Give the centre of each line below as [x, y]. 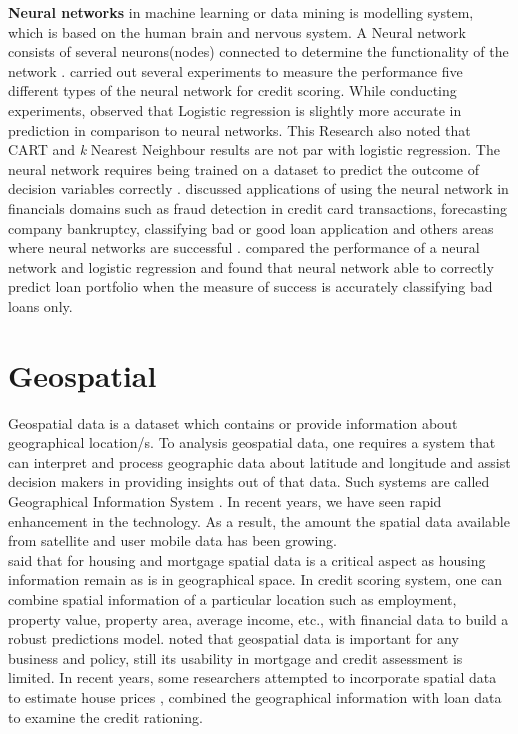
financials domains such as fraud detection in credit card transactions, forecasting [257, 207]
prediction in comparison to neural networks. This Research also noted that [239, 129]
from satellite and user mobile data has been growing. [172, 540]
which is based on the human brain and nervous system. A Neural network [237, 31]
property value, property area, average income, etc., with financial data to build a [258, 618]
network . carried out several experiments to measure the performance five [235, 70]
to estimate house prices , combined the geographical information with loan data [255, 696]
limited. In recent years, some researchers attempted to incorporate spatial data [252, 677]
